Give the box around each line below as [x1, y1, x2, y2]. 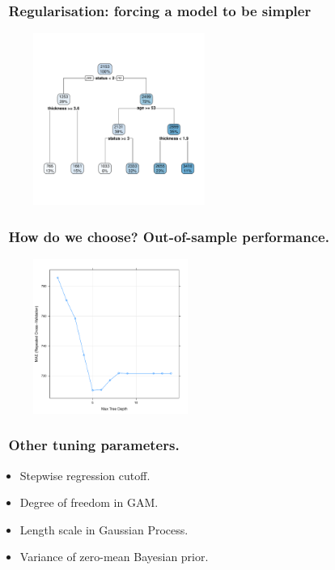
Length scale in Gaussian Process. [19, 521, 189, 538]
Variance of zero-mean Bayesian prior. [19, 548, 209, 565]
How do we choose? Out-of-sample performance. [8, 226, 329, 246]
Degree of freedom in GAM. [19, 494, 159, 511]
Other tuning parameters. [8, 435, 180, 455]
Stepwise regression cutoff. [19, 466, 151, 483]
